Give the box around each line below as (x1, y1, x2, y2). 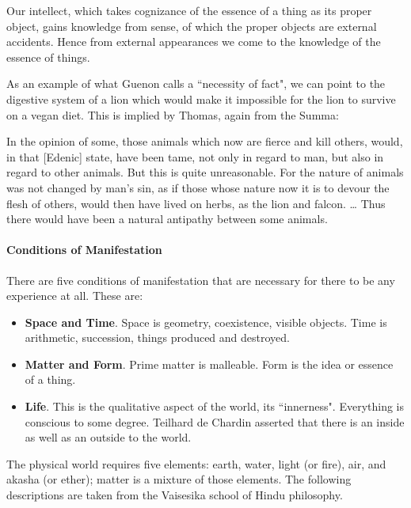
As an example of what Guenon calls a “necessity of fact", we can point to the (6, 75, 386, 92)
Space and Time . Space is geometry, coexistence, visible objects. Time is (25, 313, 387, 330)
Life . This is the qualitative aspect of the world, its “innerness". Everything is (25, 398, 405, 415)
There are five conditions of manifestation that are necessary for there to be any (6, 271, 395, 288)
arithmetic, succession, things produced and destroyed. (25, 329, 290, 346)
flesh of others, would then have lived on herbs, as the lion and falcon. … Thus (6, 195, 386, 211)
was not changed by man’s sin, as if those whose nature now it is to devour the (6, 179, 390, 195)
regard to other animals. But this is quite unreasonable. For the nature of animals (6, 164, 404, 180)
